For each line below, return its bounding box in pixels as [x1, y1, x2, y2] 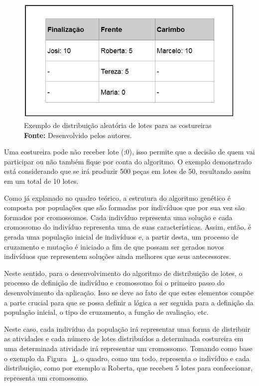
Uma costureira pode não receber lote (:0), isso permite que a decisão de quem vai [4, 146, 255, 157]
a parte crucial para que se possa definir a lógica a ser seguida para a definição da [4, 297, 254, 307]
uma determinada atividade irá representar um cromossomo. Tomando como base [4, 343, 253, 353]
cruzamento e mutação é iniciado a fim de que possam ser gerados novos [4, 241, 224, 252]
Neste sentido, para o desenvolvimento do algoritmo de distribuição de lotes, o [4, 267, 243, 278]
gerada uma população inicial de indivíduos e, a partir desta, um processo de [4, 232, 239, 242]
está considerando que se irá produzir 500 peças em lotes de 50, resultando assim [4, 166, 251, 176]
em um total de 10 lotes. [4, 176, 79, 186]
